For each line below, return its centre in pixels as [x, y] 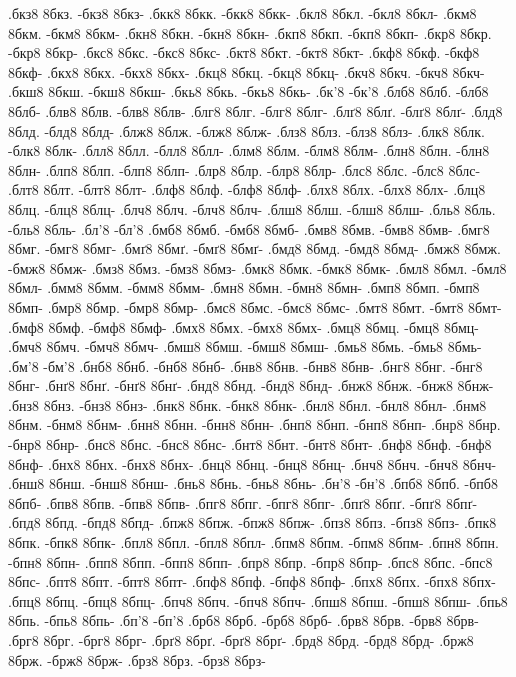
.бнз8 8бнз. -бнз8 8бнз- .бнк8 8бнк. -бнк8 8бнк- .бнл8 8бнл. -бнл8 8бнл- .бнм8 [247, 404]
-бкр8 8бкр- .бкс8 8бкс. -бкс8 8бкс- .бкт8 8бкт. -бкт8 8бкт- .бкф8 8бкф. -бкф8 [244, 52]
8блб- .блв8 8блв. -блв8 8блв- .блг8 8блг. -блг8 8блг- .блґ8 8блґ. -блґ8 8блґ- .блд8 [255, 110]
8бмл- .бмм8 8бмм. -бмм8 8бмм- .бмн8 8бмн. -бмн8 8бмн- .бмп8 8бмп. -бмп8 [244, 287]
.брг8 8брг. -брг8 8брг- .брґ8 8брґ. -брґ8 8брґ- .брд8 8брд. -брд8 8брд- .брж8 [241, 640]
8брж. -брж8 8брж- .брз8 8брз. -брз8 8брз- [137, 659]
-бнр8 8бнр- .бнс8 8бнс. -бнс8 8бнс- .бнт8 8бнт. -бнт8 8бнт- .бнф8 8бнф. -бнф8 [250, 444]
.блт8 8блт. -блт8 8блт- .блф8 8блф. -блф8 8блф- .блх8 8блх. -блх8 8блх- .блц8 [247, 189]
